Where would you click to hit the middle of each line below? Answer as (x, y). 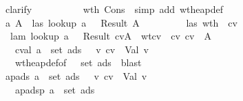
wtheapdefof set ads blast (78, 62)
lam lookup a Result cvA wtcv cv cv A (110, 36)
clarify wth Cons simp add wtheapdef (114, 9)
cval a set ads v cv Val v (82, 49)
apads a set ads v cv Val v (76, 75)
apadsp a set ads (55, 89)
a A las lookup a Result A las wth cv (121, 22)
